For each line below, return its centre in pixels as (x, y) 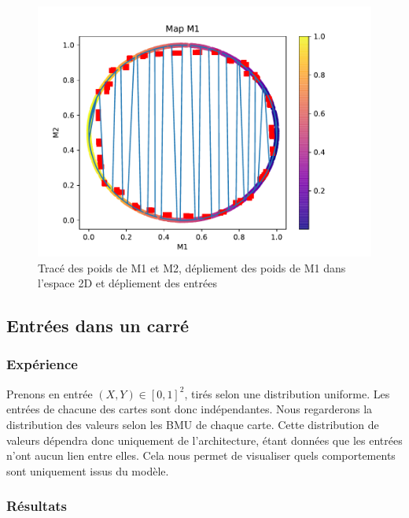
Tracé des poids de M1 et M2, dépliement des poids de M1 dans (192, 267)
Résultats (37, 506)
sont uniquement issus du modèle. (88, 470)
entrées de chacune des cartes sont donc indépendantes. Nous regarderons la (190, 409)
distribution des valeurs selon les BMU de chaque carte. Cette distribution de (193, 424)
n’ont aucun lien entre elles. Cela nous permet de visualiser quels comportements (201, 455)
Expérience (42, 364)
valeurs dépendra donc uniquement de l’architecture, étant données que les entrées (204, 440)
